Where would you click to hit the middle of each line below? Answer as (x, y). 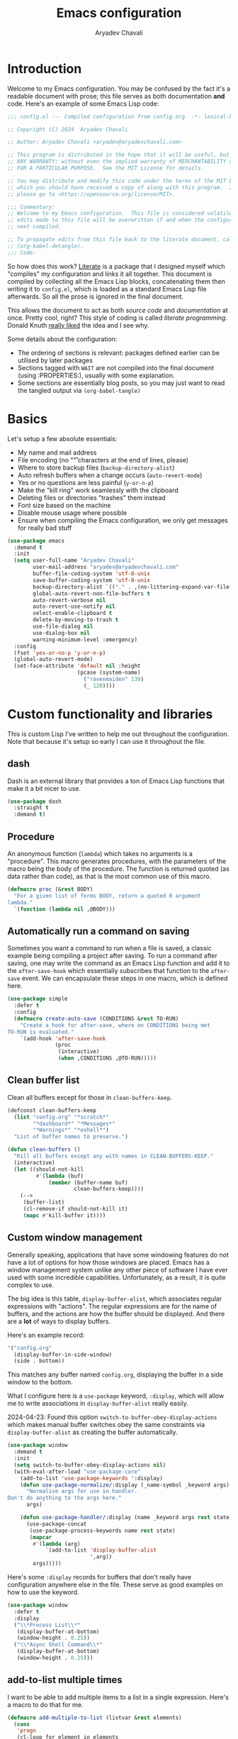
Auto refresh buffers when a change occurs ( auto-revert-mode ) (110, 475)
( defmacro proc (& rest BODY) (50, 889)
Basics (28, 419)
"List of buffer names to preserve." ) (71, 1137)
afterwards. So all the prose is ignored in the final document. (96, 296)
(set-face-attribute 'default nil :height (77, 666)
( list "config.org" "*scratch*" (62, 1117)
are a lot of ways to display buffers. (59, 1321)
